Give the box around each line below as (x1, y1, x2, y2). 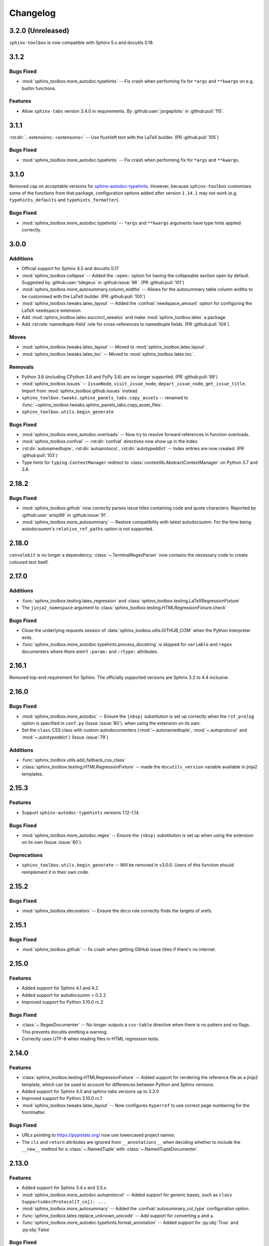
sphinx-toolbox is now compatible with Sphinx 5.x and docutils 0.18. (9, 40, 154, 46)
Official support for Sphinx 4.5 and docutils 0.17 (21, 266, 119, 272)
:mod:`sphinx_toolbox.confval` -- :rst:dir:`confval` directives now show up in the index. (21, 439, 199, 445)
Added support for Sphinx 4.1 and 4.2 (21, 985, 98, 991)
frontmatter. (21, 1109, 46, 1115)
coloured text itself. (9, 559, 49, 565)
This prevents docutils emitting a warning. (21, 1029, 108, 1035)
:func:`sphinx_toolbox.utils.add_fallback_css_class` (21, 757, 126, 763)
